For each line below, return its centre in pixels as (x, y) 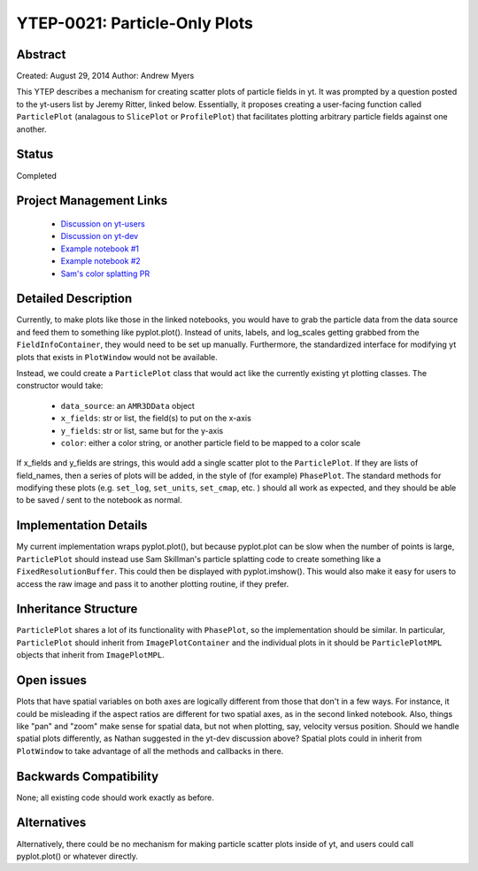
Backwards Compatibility (88, 776)
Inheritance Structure (77, 609)
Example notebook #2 (100, 261)
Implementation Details (82, 525)
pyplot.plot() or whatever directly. (77, 856)
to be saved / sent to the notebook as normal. (99, 500)
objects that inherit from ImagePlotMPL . (90, 655)
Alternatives (51, 823)
